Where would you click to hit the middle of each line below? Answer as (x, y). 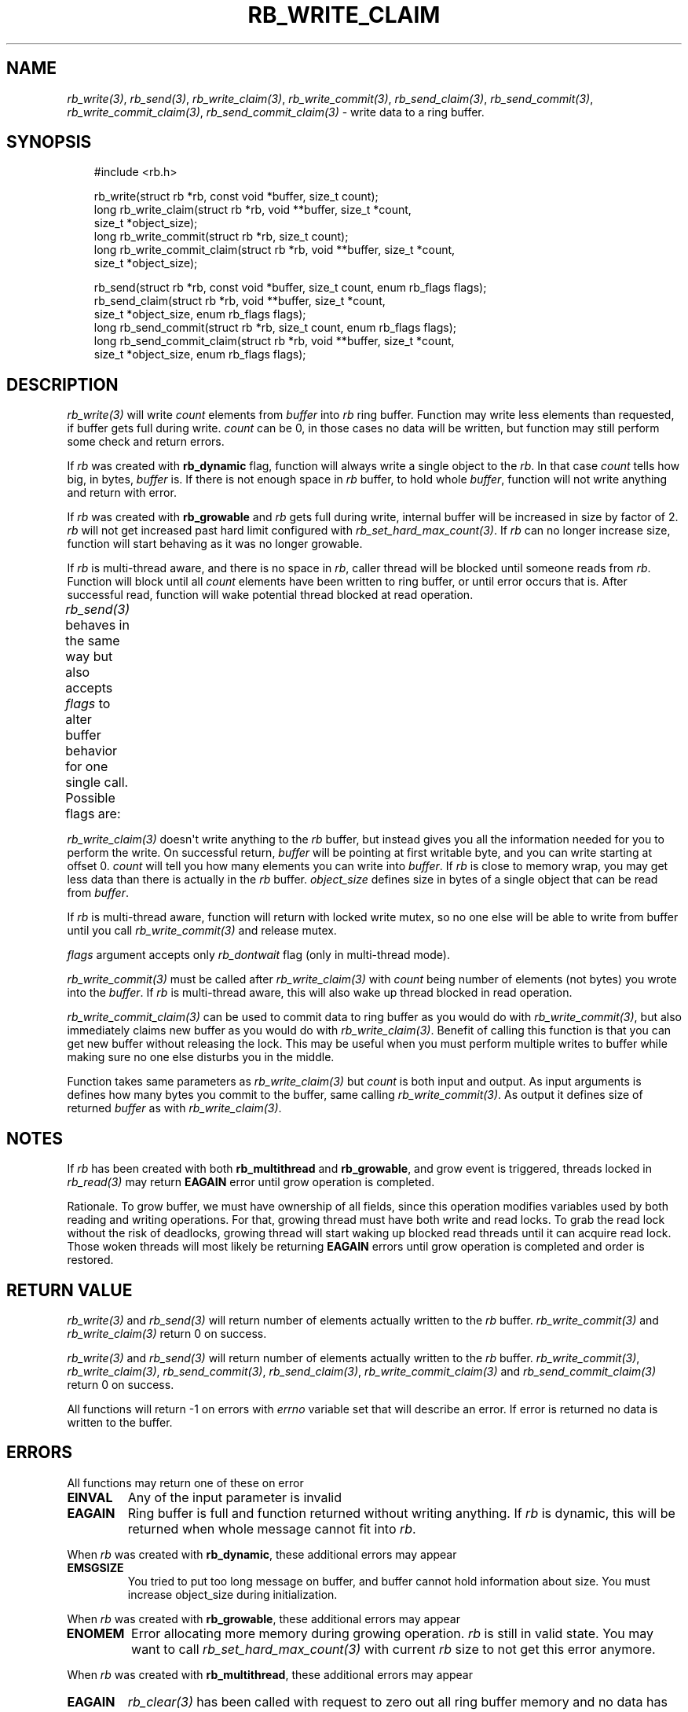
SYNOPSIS (49, 142)
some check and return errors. (146, 442)
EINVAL (90, 1497)
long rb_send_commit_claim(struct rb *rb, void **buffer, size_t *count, (274, 341)
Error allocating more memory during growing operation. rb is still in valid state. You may (393, 1633)
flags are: (93, 814)
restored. (90, 1260)
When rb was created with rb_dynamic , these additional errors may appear (262, 1554)
